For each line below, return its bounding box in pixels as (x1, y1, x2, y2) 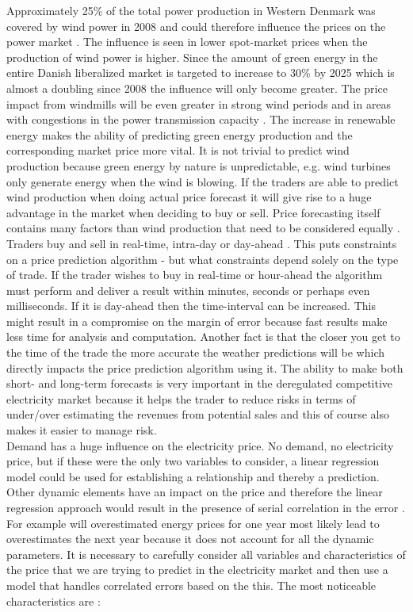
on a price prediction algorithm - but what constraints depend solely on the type (6, 251, 399, 267)
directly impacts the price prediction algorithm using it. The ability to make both (6, 359, 403, 376)
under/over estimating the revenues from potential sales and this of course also (6, 406, 389, 423)
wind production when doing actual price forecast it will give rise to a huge (6, 189, 372, 205)
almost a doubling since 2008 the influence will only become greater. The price (6, 79, 388, 96)
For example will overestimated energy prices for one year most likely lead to (6, 514, 380, 531)
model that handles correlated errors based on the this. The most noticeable (6, 576, 377, 593)
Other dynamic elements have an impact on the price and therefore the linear (6, 484, 383, 500)
